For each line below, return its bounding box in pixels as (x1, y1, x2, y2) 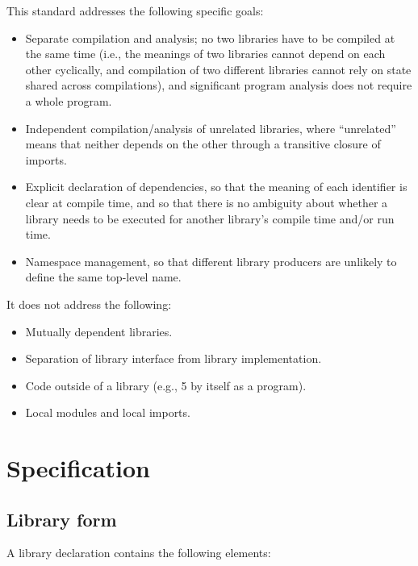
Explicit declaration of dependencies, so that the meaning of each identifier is (25, 178, 408, 195)
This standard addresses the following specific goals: (6, 2, 264, 19)
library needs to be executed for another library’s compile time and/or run (25, 210, 395, 227)
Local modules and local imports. (25, 404, 190, 421)
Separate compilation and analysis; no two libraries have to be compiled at (25, 29, 395, 46)
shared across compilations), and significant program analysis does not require (25, 77, 412, 94)
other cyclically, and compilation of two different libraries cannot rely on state (25, 60, 412, 77)
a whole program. (25, 92, 112, 109)
